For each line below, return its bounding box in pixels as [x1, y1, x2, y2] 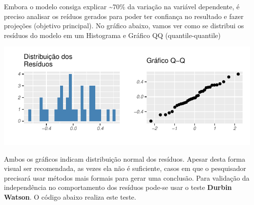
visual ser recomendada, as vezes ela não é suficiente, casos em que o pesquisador [4, 163, 246, 173]
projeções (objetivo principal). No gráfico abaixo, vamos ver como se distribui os [4, 20, 244, 31]
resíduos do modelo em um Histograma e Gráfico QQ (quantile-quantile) [4, 30, 221, 40]
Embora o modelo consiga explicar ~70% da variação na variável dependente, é [4, 1, 240, 11]
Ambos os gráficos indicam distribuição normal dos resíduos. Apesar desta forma [4, 153, 246, 164]
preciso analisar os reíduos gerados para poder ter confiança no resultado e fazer [4, 11, 244, 21]
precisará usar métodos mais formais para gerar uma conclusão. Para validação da [4, 172, 250, 183]
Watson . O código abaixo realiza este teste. [4, 191, 136, 202]
